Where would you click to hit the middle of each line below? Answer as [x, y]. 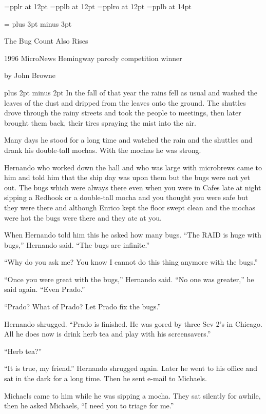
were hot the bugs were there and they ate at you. [83, 217]
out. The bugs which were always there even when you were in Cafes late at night [133, 187]
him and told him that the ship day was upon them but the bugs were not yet [127, 177]
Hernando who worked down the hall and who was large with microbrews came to [133, 167]
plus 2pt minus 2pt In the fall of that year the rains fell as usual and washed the [131, 92]
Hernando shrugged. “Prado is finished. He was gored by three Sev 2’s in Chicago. [133, 323]
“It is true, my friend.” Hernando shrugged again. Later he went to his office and [131, 368]
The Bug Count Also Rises [46, 41]
